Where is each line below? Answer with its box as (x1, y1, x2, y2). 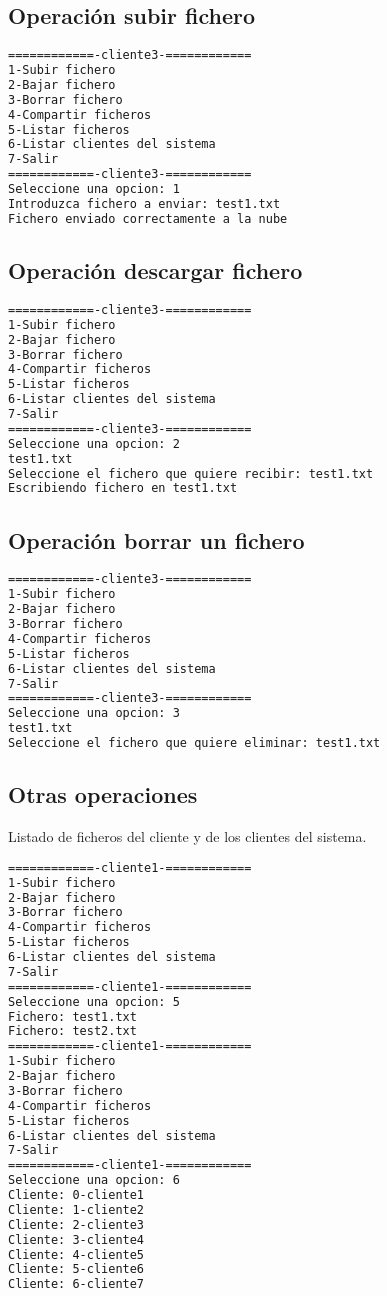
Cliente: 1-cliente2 (8, 1202, 145, 1217)
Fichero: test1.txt (8, 1009, 137, 1024)
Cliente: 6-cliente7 (8, 1277, 145, 1292)
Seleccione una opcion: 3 (8, 706, 180, 721)
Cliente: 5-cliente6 (8, 1262, 145, 1277)
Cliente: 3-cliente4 (8, 1232, 145, 1247)
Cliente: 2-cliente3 (8, 1217, 145, 1232)
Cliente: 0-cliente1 (8, 1188, 145, 1203)
